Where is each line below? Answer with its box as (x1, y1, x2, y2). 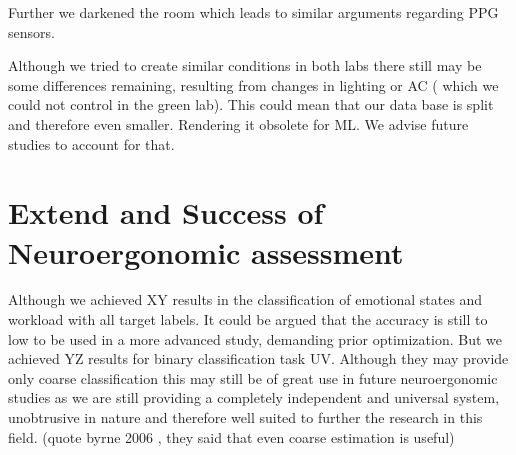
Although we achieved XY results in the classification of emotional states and (8, 289, 483, 310)
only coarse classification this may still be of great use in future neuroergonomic (8, 367, 498, 388)
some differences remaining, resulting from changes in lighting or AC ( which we (8, 74, 499, 95)
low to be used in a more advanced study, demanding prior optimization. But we (8, 328, 502, 349)
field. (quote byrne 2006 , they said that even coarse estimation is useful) (8, 426, 455, 447)
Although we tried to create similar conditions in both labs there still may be (8, 55, 482, 76)
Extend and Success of (8, 192, 324, 233)
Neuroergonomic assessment (8, 231, 404, 272)
